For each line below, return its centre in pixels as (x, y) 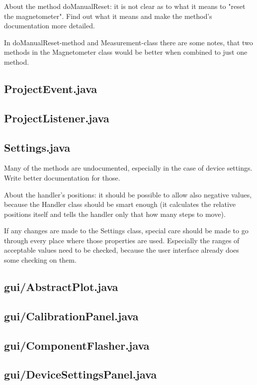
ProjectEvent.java (51, 88)
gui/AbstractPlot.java (61, 287)
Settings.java (37, 147)
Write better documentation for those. (62, 177)
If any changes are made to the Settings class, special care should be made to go (126, 231)
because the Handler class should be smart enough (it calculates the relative (120, 204)
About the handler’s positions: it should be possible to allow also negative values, (128, 194)
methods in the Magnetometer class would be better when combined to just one (126, 52)
